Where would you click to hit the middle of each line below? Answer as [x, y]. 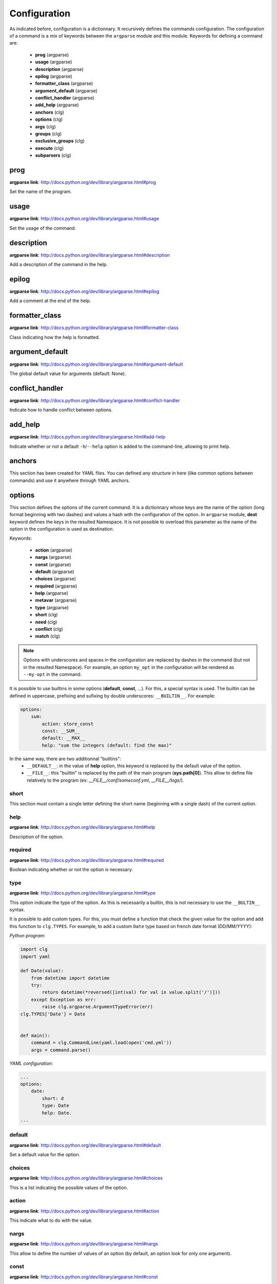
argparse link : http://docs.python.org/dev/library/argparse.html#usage [84, 219]
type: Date [55, 1106]
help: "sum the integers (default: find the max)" [107, 745]
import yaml [35, 956]
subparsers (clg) [53, 155]
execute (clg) [50, 148]
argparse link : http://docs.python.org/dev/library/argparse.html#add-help [87, 437]
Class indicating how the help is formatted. [55, 337]
